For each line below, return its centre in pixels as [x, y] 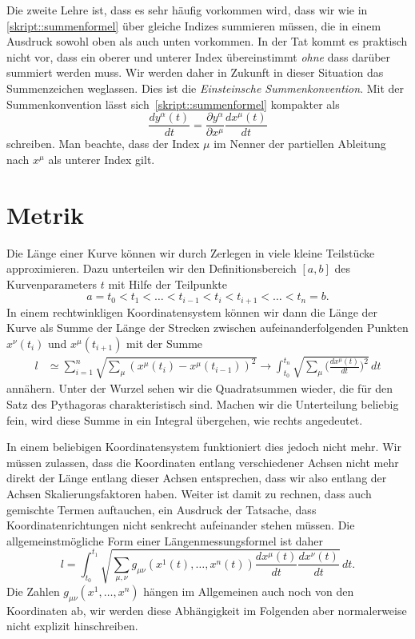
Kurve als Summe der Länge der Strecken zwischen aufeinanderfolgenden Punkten [207, 327]
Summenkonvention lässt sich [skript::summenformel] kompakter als [173, 104]
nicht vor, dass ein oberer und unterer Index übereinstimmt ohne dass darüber [199, 56]
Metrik [46, 214]
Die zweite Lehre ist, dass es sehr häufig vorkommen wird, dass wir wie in [187, 10]
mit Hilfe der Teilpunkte [168, 284]
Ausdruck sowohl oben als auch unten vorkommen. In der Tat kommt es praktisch [207, 41]
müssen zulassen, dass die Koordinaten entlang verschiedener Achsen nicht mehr [203, 462]
